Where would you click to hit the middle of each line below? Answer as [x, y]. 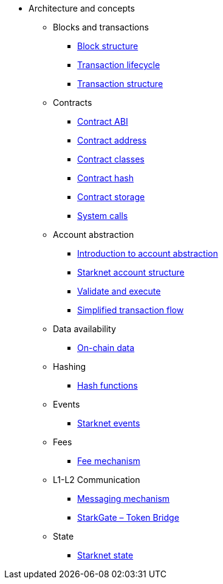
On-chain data [106, 348]
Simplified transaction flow [131, 310]
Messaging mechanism [124, 499]
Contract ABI [103, 121]
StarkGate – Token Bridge [128, 517]
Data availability [84, 329]
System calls [103, 216]
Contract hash [105, 178]
